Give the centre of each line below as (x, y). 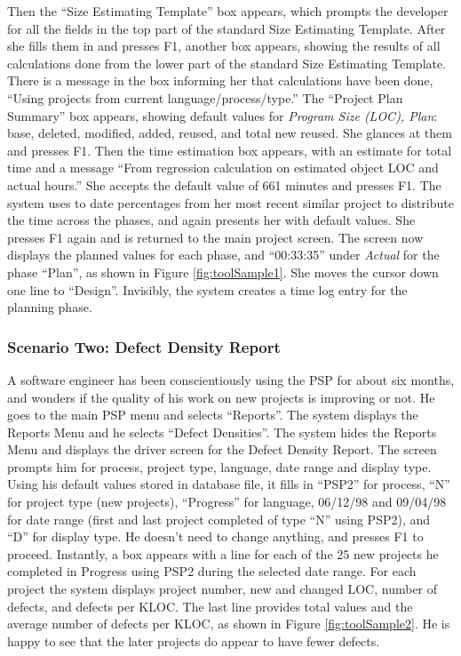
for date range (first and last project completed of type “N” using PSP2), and (219, 519)
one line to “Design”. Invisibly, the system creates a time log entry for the (207, 289)
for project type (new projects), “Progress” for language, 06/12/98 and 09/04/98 (227, 502)
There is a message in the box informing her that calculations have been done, (220, 80)
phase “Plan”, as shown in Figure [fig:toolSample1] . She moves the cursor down (223, 272)
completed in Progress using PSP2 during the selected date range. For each (212, 571)
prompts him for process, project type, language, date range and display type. (219, 466)
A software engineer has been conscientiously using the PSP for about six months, (231, 379)
